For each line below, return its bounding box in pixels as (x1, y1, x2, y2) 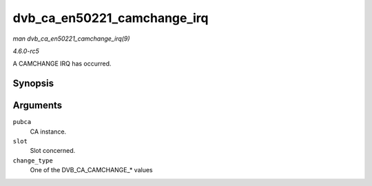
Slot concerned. (30, 147, 76, 155)
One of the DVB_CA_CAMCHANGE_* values (30, 166, 153, 174)
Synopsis (12, 78, 54, 90)
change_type (12, 156, 53, 165)
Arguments (12, 100, 63, 112)
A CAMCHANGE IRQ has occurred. (12, 59, 112, 68)
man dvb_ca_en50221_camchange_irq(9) (12, 34, 130, 43)
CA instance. (30, 127, 67, 136)
